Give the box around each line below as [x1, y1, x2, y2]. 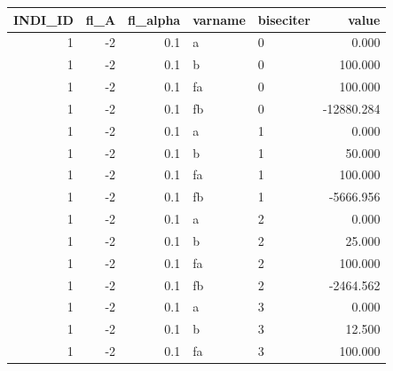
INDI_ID [13, 10, 74, 28]
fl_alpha [128, 10, 181, 28]
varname [193, 10, 246, 28]
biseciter [257, 10, 310, 28]
